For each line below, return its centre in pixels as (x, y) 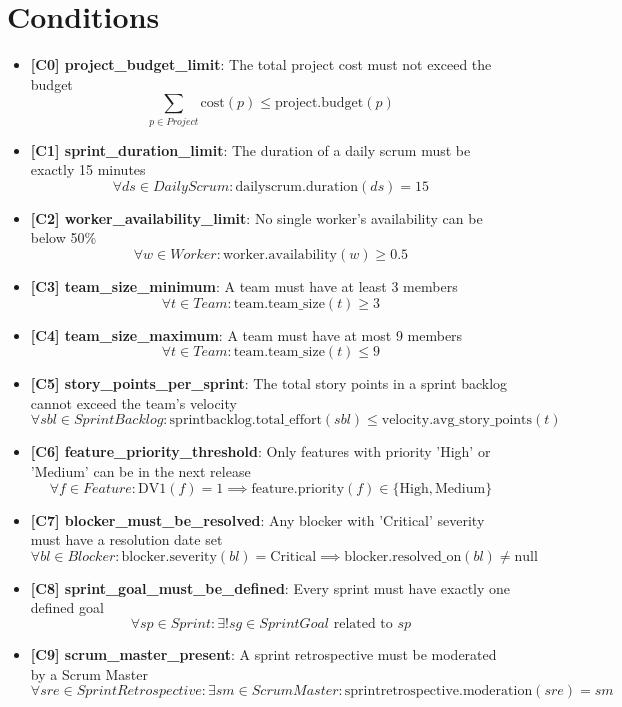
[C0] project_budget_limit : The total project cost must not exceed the (261, 64)
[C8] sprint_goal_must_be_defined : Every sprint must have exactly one (270, 587)
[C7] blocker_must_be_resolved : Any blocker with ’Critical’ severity (257, 519)
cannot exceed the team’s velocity (133, 402)
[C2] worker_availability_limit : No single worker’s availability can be (256, 217)
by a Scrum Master (89, 673)
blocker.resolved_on (403, 556)
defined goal (67, 607)
